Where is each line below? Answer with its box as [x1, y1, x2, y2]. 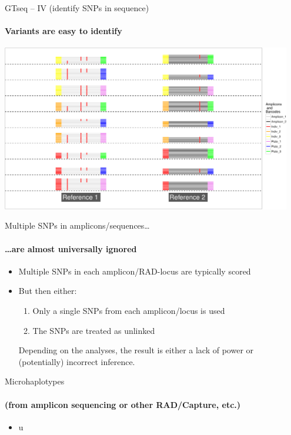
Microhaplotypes [5, 375, 65, 387]
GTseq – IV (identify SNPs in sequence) [5, 2, 149, 14]
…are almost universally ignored [5, 242, 137, 255]
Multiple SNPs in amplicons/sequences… [5, 219, 150, 232]
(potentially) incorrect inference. [18, 355, 135, 367]
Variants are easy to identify [5, 25, 122, 37]
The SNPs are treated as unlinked [32, 324, 155, 336]
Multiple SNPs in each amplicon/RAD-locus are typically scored [18, 265, 251, 277]
